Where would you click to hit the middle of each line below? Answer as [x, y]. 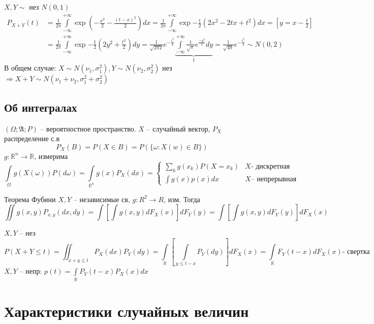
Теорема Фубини [30, 199]
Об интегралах [41, 107]
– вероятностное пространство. [88, 128]
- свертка [356, 252]
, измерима [51, 156]
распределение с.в [32, 138]
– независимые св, [102, 199]
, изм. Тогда [182, 199]
